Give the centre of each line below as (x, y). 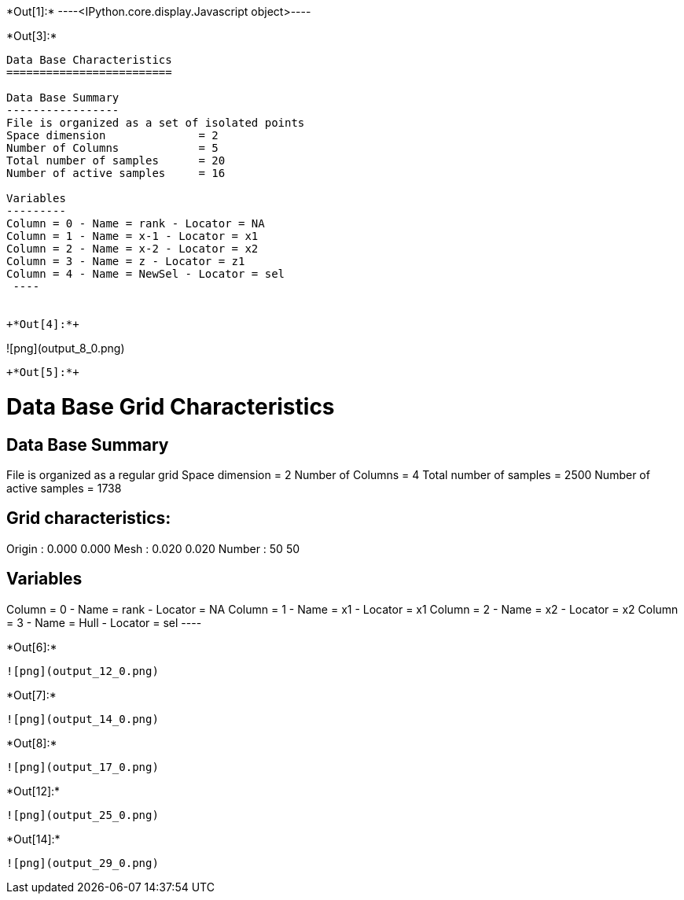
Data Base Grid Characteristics (171, 406)
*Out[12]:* (33, 791)
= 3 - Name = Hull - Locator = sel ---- (104, 622)
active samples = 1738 (64, 488)
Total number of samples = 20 (116, 160)
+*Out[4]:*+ (43, 324)
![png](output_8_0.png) (66, 348)
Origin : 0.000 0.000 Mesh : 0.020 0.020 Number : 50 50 (153, 548)
